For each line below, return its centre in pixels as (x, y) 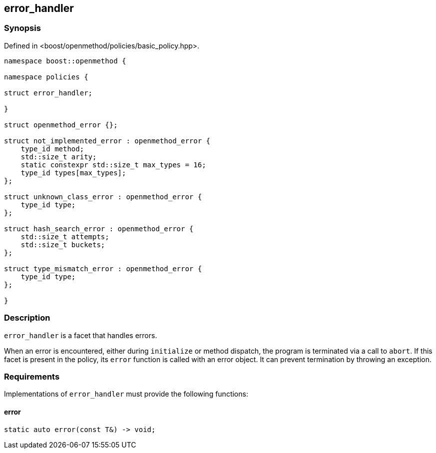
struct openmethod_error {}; (61, 125)
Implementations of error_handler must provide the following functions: (126, 394)
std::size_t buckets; (63, 244)
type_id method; (52, 149)
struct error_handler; (48, 93)
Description (27, 318)
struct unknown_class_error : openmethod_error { (103, 197)
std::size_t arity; (59, 157)
